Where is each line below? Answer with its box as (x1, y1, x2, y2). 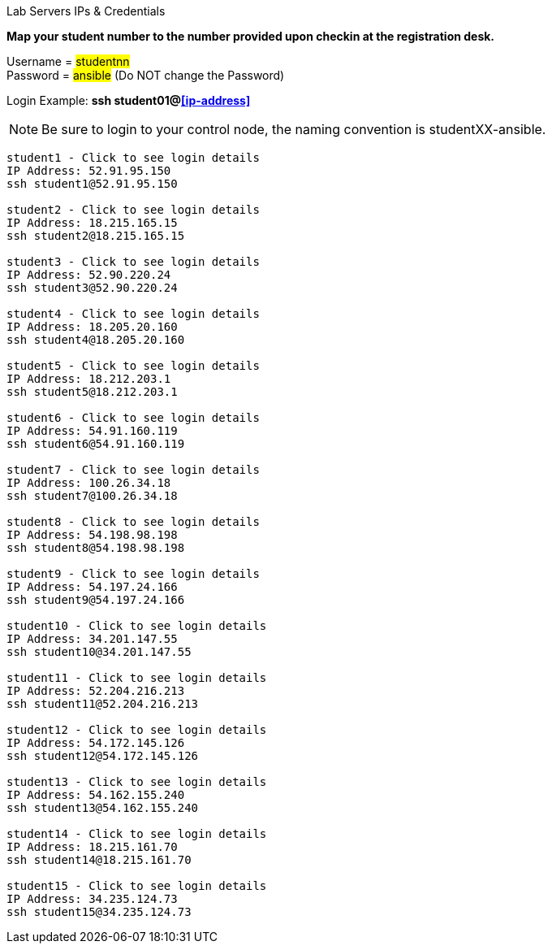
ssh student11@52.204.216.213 (6, 697, 199, 710)
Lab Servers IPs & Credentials (6, 4, 166, 18)
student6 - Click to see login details (6, 411, 260, 424)
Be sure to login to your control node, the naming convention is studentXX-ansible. (41, 121, 546, 137)
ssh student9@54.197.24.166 (6, 593, 185, 606)
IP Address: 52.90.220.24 (6, 268, 171, 281)
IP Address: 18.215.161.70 (6, 840, 178, 853)
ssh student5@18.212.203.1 (6, 385, 178, 398)
